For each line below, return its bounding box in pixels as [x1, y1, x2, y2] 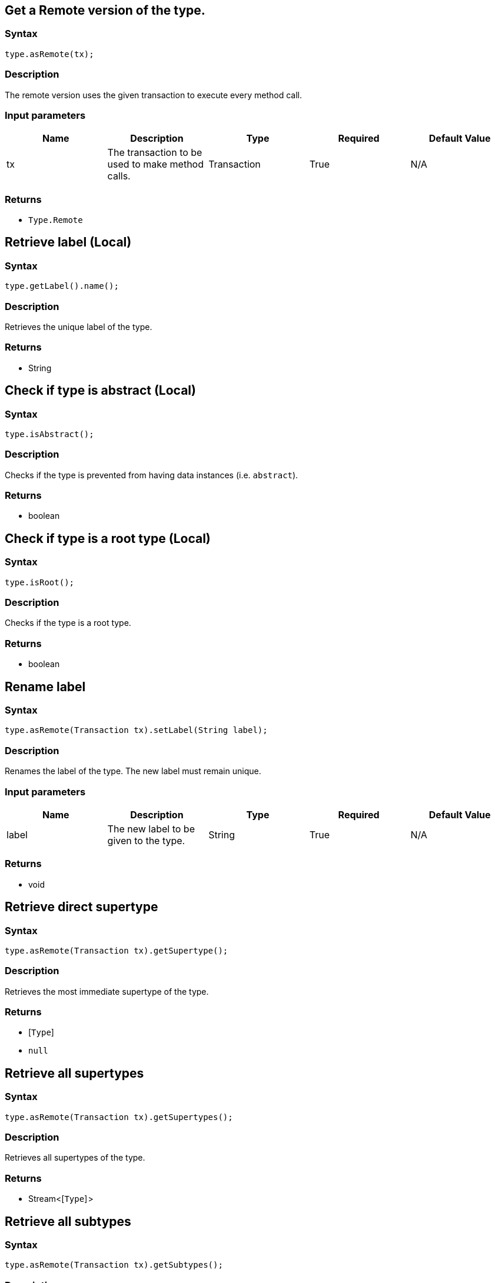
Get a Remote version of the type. [5, 3, 205, 18]
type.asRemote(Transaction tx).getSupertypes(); [5, 1112, 233, 1122]
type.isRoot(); [5, 577, 75, 587]
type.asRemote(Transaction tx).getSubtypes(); [5, 1260, 223, 1270]
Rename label [5, 679, 86, 694]
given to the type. [107, 834, 185, 847]
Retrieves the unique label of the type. [5, 322, 152, 332]
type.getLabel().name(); [5, 281, 119, 291]
